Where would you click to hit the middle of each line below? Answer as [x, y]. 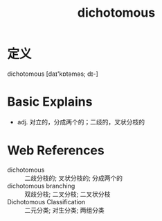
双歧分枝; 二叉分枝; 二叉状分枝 [67, 194]
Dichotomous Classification [46, 202]
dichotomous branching [41, 186]
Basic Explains [50, 102]
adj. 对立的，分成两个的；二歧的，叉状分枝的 [81, 122]
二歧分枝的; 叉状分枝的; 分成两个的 [74, 178]
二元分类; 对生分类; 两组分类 [65, 210]
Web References [56, 150]
